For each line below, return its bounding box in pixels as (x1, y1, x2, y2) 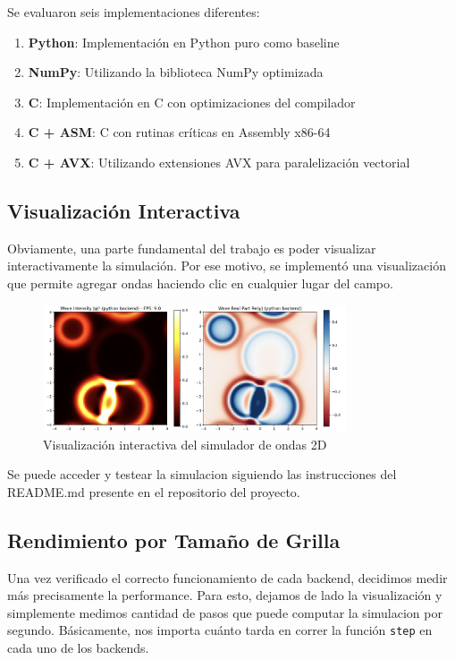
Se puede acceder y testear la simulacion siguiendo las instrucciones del (7, 465, 397, 484)
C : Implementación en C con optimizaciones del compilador (28, 92, 356, 111)
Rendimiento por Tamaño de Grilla (7, 526, 341, 553)
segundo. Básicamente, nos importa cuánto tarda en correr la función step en (7, 621, 433, 639)
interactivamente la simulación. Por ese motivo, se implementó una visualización (7, 256, 446, 275)
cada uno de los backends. (7, 639, 149, 656)
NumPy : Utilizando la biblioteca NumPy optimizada (28, 63, 324, 81)
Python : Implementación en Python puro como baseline (28, 32, 340, 51)
